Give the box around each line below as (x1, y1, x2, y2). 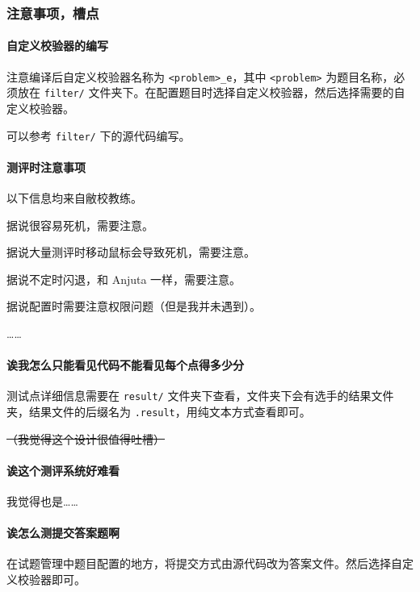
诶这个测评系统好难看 (6, 461, 120, 478)
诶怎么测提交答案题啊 (6, 524, 120, 541)
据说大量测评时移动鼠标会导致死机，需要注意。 (6, 244, 255, 261)
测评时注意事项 (6, 158, 86, 175)
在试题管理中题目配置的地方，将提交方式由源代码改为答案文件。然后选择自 (6, 555, 402, 572)
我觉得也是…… (6, 493, 78, 510)
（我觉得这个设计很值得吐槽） (6, 430, 165, 447)
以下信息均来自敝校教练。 (6, 190, 142, 206)
